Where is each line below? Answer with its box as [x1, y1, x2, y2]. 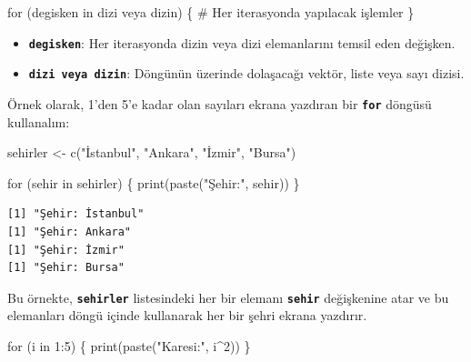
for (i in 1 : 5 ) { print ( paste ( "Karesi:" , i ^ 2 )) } [7, 336, 251, 355]
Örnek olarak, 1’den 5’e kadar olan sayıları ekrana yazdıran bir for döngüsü [7, 94, 432, 113]
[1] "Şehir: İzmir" [7, 243, 125, 256]
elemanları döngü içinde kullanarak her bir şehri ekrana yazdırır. [7, 306, 367, 325]
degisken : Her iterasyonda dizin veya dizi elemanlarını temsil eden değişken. [28, 33, 456, 52]
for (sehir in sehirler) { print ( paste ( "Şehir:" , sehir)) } [7, 173, 300, 192]
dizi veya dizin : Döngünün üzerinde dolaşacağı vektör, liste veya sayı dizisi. [28, 64, 465, 83]
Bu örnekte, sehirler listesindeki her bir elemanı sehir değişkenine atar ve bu [7, 287, 449, 307]
